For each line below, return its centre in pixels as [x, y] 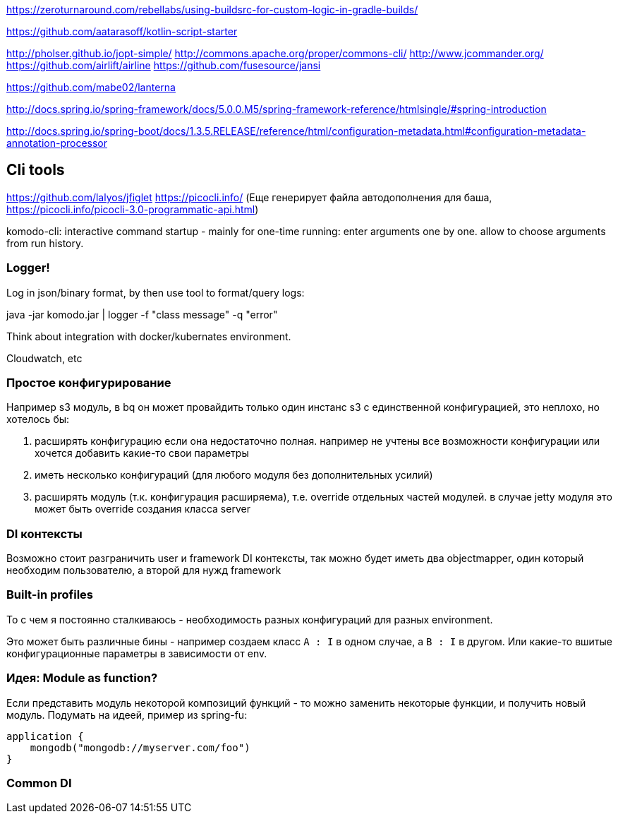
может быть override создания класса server [143, 509]
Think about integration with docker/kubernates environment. [149, 336]
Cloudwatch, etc [44, 358]
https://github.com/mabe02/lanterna [91, 87]
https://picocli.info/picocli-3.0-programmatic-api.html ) [133, 209]
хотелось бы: [38, 419]
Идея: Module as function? [82, 678]
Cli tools [36, 170]
